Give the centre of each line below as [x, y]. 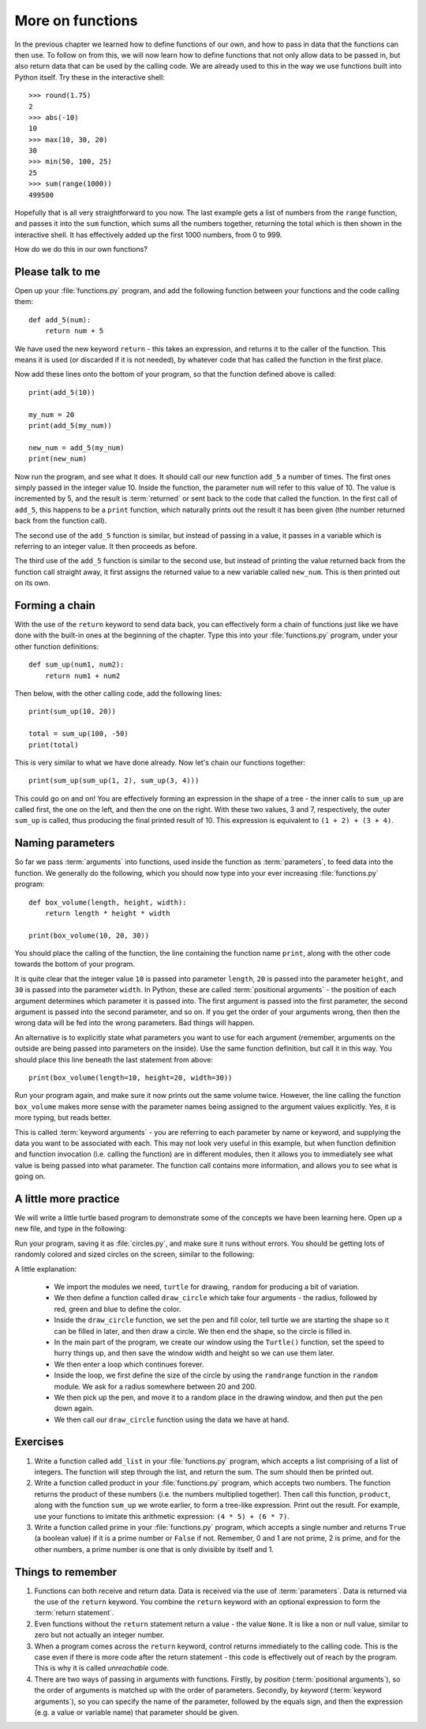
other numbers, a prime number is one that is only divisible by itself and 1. [154, 1549]
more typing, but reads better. [63, 1118]
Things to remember [66, 1572]
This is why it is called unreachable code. [102, 1668]
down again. [74, 1408]
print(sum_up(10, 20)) [73, 712]
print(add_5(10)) [62, 392]
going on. [30, 1176]
